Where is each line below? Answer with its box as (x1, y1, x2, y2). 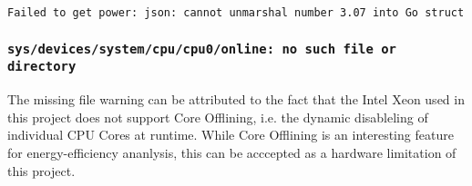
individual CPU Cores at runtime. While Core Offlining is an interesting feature (7, 125, 454, 144)
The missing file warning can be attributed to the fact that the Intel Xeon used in (7, 90, 465, 109)
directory (7, 59, 77, 74)
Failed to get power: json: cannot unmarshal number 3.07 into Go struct (7, 6, 465, 19)
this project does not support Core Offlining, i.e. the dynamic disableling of (7, 107, 428, 126)
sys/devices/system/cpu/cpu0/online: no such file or (7, 41, 396, 56)
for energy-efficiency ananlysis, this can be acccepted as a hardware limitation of (7, 142, 457, 162)
